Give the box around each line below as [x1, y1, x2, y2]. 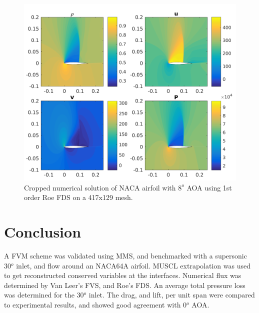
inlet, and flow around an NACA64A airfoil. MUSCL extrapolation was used [16, 260, 250, 270]
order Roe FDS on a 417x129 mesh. [24, 192, 133, 202]
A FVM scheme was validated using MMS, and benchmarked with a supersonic [4, 250, 247, 261]
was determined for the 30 [4, 289, 84, 300]
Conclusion [4, 221, 81, 242]
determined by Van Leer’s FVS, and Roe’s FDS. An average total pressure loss [4, 279, 245, 290]
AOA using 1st [186, 182, 232, 192]
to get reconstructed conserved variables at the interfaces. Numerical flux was [4, 270, 241, 280]
